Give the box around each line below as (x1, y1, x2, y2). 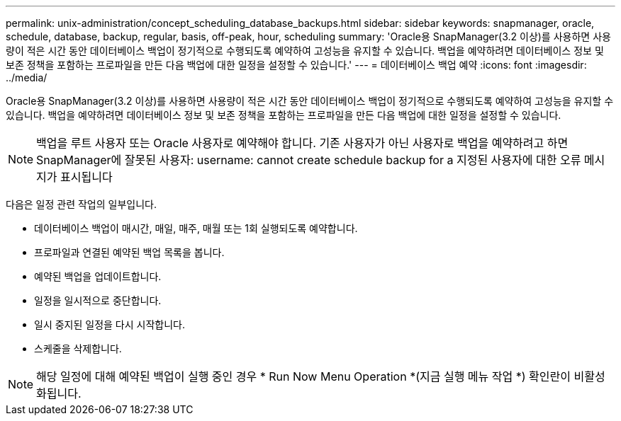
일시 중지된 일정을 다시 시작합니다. (34, 318, 185, 330)
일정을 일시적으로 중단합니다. (34, 294, 162, 306)
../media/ (6, 71, 47, 83)
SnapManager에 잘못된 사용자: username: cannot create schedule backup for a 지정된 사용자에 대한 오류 (36, 153, 581, 167)
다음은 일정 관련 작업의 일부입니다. (6, 198, 157, 210)
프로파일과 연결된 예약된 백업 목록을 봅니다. (34, 246, 225, 258)
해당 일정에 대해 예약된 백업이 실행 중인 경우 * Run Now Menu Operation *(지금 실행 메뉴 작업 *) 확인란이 (36, 369, 571, 383)
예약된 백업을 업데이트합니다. (34, 270, 162, 282)
